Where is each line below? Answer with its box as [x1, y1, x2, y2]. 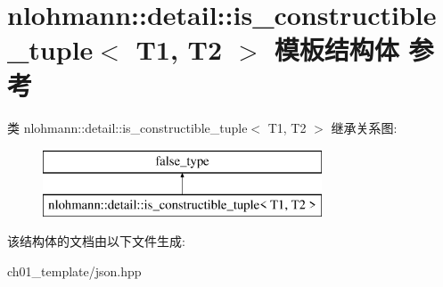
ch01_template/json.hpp [7, 261, 142, 280]
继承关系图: [331, 118, 398, 136]
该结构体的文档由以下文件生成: [7, 232, 185, 250]
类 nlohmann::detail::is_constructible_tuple [7, 118, 248, 136]
